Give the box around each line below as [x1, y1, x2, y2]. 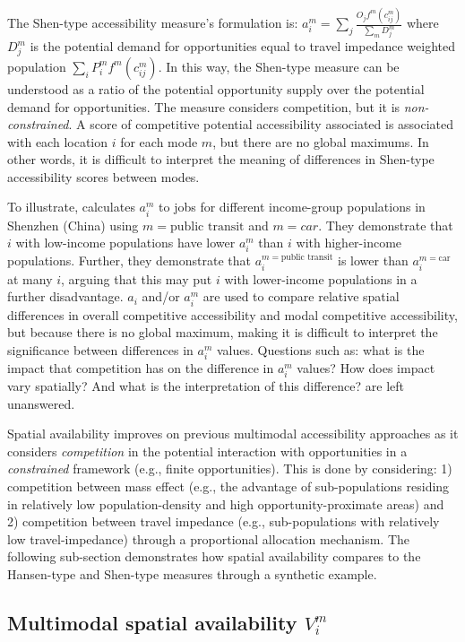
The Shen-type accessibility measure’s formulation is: [7, 13, 298, 32]
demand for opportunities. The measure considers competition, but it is [7, 97, 400, 116]
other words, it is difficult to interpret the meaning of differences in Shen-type [7, 150, 435, 169]
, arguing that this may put [61, 269, 212, 288]
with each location [7, 132, 108, 151]
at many [7, 269, 53, 288]
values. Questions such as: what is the [216, 340, 425, 359]
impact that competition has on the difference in [7, 358, 274, 377]
